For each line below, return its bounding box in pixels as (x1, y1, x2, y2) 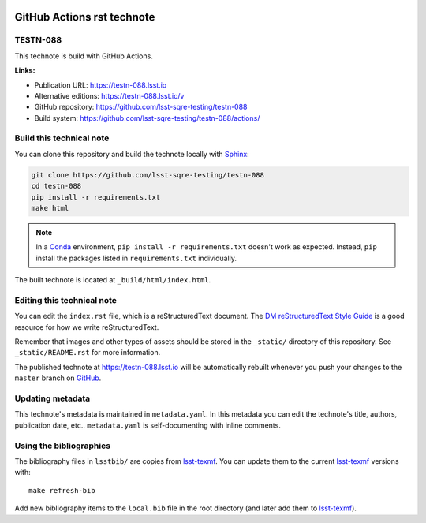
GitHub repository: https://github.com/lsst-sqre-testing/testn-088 (34, 103, 248, 112)
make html (31, 204, 69, 213)
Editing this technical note (14, 294, 118, 305)
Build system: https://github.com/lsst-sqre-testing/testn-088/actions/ (34, 113, 260, 122)
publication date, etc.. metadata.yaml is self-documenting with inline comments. (14, 420, 282, 430)
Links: (14, 65, 35, 75)
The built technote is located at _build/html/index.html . (14, 275, 211, 285)
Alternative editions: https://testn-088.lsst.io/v (34, 91, 185, 100)
